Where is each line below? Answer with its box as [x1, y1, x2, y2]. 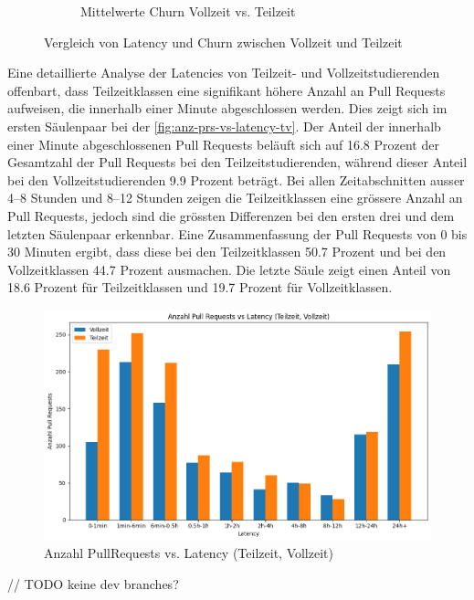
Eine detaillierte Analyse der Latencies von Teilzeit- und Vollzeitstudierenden [7, 63, 440, 82]
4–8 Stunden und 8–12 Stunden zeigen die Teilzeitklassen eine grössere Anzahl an [7, 188, 463, 207]
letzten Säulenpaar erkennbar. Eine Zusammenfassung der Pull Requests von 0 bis [7, 224, 468, 243]
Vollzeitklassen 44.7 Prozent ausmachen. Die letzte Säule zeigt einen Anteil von [7, 259, 451, 279]
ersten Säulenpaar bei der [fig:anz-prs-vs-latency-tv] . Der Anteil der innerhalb [7, 116, 441, 135]
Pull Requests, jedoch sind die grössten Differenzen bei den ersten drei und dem [7, 205, 455, 225]
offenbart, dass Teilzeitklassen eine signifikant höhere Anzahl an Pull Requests [7, 80, 446, 100]
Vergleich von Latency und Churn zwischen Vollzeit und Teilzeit [44, 32, 403, 51]
